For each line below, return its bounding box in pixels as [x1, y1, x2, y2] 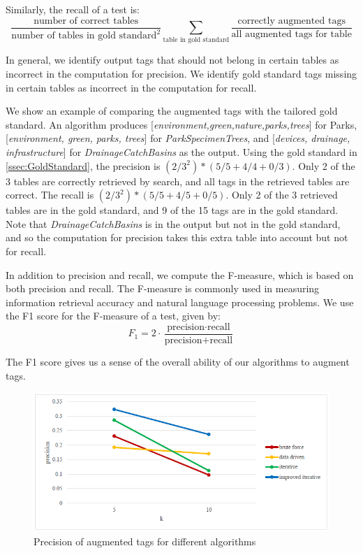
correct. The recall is [6, 187, 94, 202]
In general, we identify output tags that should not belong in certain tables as [6, 52, 339, 67]
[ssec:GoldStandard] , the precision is [6, 158, 161, 173]
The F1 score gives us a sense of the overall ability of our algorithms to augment [6, 354, 350, 368]
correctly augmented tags [237, 15, 346, 26]
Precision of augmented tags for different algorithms [34, 534, 256, 549]
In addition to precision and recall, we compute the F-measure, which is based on [6, 267, 354, 282]
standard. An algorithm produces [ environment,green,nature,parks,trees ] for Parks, [6, 117, 357, 131]
